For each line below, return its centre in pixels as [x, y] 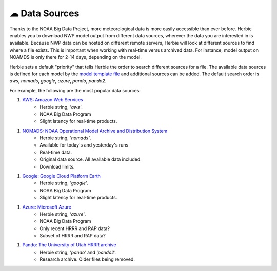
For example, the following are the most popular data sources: [75, 90]
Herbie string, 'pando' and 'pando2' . [78, 252]
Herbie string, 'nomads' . [65, 138]
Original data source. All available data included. [91, 159]
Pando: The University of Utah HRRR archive [69, 245]
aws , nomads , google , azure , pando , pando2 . [58, 81]
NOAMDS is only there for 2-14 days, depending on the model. [76, 57]
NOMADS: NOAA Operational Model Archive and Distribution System [95, 131]
